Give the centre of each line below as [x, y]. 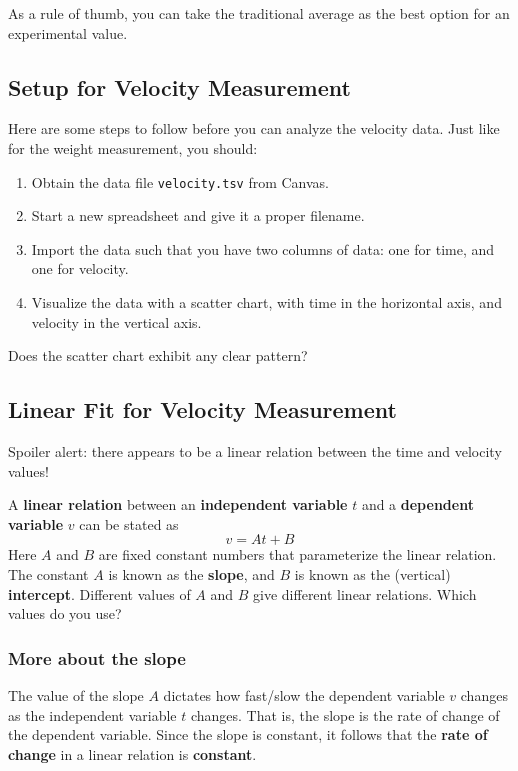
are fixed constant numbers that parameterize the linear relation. [297, 554]
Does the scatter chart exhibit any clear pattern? [158, 355]
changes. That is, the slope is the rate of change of [345, 714]
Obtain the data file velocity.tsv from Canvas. [180, 181]
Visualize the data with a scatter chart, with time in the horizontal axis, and [266, 302]
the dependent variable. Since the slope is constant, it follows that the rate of [248, 734]
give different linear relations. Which [365, 593]
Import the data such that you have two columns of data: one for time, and [263, 248]
